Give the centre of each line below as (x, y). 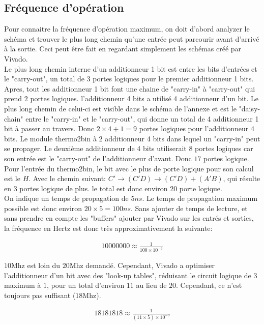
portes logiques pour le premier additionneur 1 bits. (173, 79)
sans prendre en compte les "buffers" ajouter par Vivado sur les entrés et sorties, (129, 218)
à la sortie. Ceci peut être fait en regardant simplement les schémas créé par (123, 49)
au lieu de (151, 285)
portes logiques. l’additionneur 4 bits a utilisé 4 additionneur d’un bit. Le (144, 98)
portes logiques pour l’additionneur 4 (197, 128)
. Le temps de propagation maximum (200, 198)
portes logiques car (224, 148)
